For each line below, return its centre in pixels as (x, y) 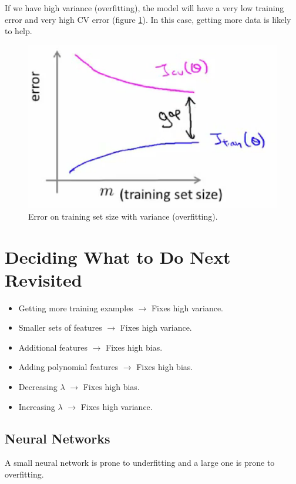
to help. (18, 31)
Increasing (37, 406)
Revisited (43, 279)
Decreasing (38, 387)
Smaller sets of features (60, 327)
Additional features (53, 347)
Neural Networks (58, 438)
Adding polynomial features (68, 367)
